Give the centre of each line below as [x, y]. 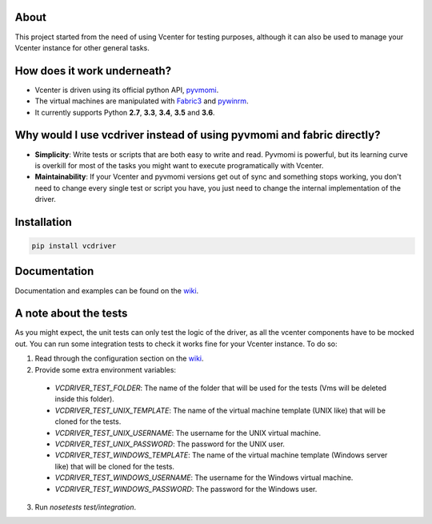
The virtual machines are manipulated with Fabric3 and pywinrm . [142, 101]
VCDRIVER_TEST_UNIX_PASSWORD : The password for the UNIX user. [170, 444]
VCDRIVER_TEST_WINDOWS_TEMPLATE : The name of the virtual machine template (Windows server [221, 455]
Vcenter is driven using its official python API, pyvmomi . [127, 90]
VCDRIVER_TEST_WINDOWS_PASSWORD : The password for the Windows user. [186, 489]
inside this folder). [85, 399]
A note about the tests [71, 314]
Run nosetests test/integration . [85, 507]
